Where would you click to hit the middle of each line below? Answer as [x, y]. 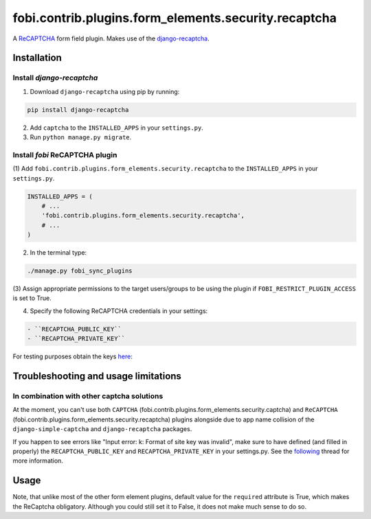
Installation [37, 58]
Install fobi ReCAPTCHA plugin [65, 154]
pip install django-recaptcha [78, 109]
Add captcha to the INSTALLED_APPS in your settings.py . [117, 128]
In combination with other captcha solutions [88, 396]
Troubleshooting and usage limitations [97, 377]
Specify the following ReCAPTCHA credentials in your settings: [119, 311]
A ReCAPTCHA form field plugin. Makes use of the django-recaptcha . [111, 38]
